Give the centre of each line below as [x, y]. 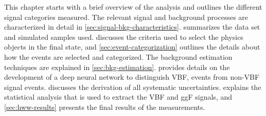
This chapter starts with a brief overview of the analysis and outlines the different [133, 7]
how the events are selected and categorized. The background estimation [118, 56]
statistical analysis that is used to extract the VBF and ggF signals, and [118, 97]
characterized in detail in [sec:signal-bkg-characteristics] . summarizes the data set [132, 27]
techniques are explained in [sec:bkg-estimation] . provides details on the [117, 67]
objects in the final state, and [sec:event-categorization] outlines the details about [132, 47]
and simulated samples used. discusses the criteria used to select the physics [124, 37]
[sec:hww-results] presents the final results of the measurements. [105, 107]
